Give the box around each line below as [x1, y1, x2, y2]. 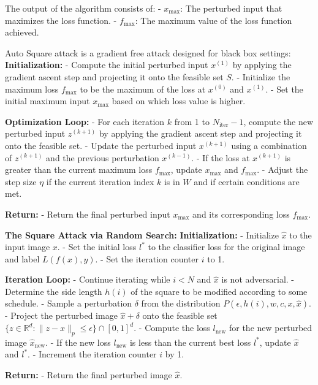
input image [5, 240, 50, 253]
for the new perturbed [229, 321, 312, 334]
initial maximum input [5, 94, 90, 107]
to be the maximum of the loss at [80, 82, 206, 95]
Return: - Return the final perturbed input [5, 207, 170, 220]
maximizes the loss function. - [5, 13, 117, 26]
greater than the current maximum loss [5, 163, 153, 176]
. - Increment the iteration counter [28, 348, 157, 360]
